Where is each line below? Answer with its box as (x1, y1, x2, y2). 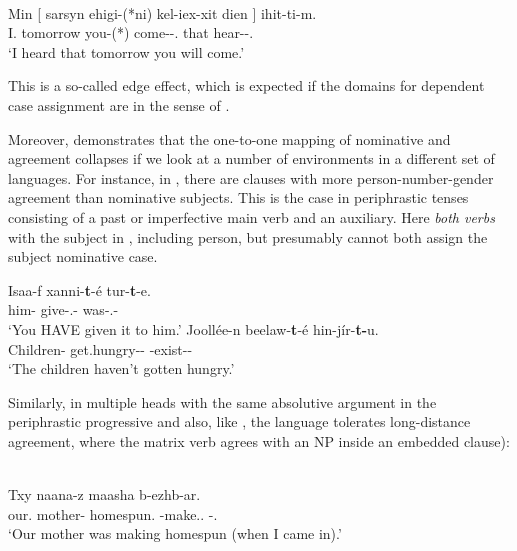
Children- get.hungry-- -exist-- (8, 338, 193, 359)
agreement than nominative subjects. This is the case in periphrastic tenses (8, 187, 469, 208)
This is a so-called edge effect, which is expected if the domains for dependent (8, 75, 485, 96)
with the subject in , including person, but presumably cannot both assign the (8, 226, 488, 247)
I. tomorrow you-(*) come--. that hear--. (8, 22, 254, 43)
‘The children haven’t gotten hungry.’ (8, 358, 235, 379)
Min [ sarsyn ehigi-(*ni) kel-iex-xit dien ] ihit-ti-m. (8, 2, 317, 23)
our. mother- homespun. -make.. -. (8, 503, 218, 524)
